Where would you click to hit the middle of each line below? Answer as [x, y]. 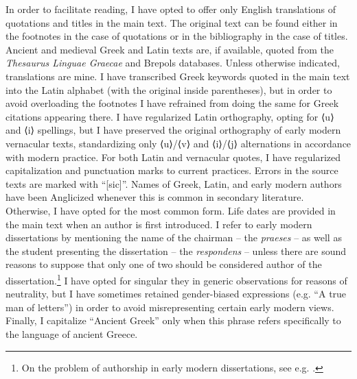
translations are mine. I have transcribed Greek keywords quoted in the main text [178, 76]
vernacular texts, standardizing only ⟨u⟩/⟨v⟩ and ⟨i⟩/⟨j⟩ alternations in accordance [178, 143]
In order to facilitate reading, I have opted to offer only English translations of [171, 9]
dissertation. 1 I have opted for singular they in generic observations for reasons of [176, 279]
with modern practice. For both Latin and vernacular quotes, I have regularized [173, 157]
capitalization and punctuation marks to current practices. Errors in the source [172, 170]
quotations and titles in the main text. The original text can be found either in [172, 22]
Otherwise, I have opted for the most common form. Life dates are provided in [171, 210]
